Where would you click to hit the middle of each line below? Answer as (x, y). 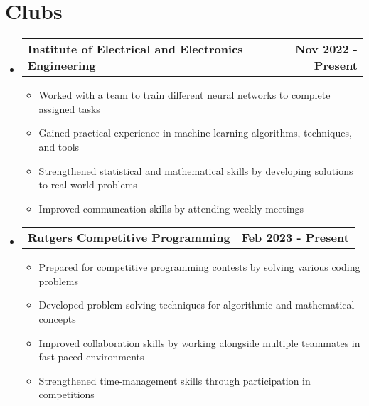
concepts (57, 319)
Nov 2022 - (326, 49)
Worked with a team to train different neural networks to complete (184, 95)
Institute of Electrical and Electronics (135, 49)
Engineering (61, 65)
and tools (59, 146)
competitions (66, 394)
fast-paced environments (91, 357)
